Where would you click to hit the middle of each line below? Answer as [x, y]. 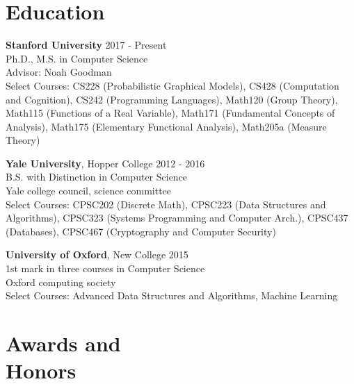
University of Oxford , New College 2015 [97, 254]
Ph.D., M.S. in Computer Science [77, 58]
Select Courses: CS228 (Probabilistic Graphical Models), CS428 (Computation [172, 85]
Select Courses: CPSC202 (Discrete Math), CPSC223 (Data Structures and [166, 204]
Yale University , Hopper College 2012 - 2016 [105, 163]
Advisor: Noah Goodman [59, 72]
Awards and [63, 343]
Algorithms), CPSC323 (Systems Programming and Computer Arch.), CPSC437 [177, 218]
